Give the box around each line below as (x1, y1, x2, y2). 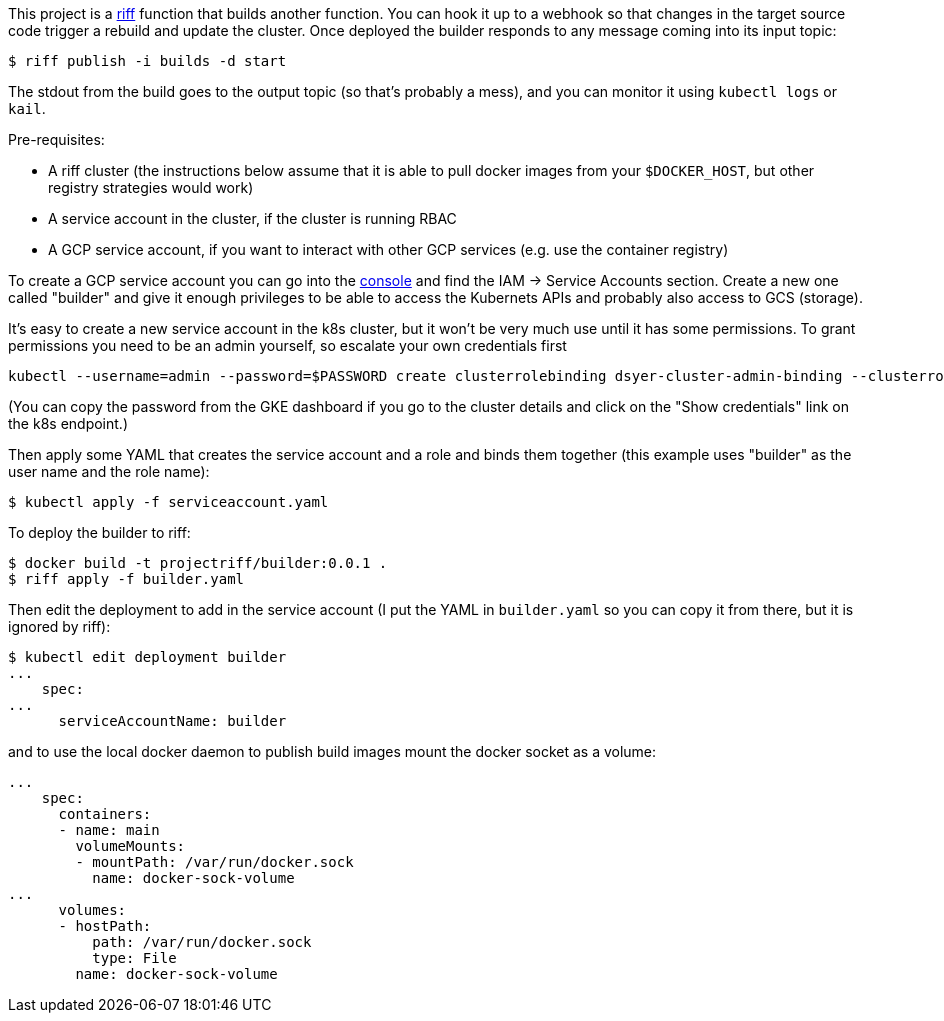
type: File (92, 950, 177, 966)
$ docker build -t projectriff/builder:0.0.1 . (8, 555, 388, 571)
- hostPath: (58, 918, 152, 934)
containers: (58, 806, 152, 822)
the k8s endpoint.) (8, 415, 128, 432)
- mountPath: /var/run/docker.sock (75, 854, 354, 870)
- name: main (58, 822, 160, 838)
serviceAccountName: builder (58, 713, 287, 729)
